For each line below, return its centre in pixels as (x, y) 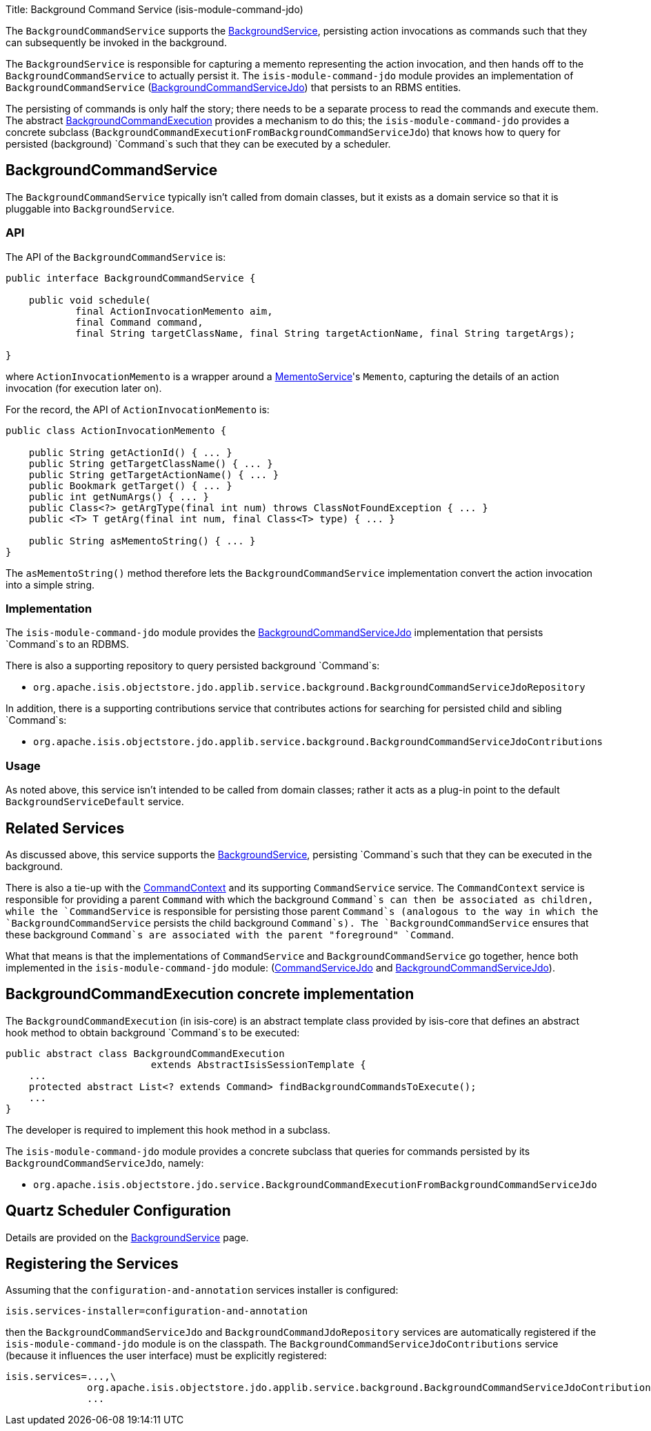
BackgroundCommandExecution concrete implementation (210, 994)
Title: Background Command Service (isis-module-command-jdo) (154, 9)
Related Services (65, 828)
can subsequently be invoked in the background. (116, 42)
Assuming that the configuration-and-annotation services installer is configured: (202, 1290)
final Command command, (139, 322)
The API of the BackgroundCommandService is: (116, 257)
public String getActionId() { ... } (130, 452)
